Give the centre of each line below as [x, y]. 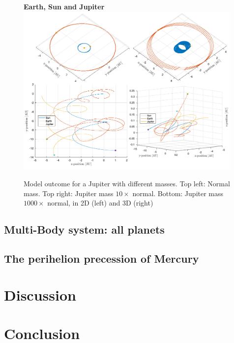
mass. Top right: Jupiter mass [69, 193]
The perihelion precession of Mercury [102, 258]
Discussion [40, 294]
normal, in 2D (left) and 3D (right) [100, 203]
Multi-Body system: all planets [84, 229]
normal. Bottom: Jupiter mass [178, 193]
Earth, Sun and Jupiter [64, 6]
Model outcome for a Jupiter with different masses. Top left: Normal [127, 184]
